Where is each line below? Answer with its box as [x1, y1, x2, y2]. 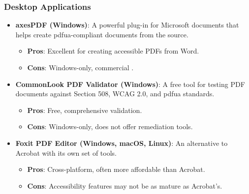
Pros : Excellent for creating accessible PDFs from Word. [27, 46, 199, 56]
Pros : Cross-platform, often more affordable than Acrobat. [27, 164, 205, 174]
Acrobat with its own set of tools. [15, 147, 117, 158]
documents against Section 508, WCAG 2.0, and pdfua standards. [15, 88, 215, 99]
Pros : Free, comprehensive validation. [27, 105, 142, 115]
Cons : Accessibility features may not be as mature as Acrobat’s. [27, 180, 222, 191]
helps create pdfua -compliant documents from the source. [15, 29, 188, 39]
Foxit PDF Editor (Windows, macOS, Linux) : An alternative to [15, 138, 228, 148]
